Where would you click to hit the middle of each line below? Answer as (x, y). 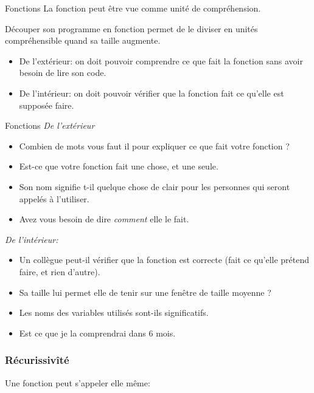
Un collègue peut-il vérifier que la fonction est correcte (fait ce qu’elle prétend (164, 260)
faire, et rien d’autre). (60, 271)
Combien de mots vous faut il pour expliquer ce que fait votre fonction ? (154, 145)
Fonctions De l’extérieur (50, 125)
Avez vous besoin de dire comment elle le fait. (104, 219)
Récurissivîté (37, 360)
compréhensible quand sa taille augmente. (83, 40)
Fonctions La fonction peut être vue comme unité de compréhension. (133, 8)
